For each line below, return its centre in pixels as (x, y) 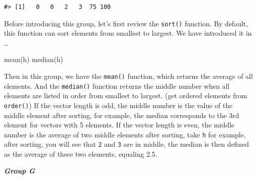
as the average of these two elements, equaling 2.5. (81, 154)
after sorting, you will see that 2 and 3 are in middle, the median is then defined (127, 144)
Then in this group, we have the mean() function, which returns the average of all (128, 76)
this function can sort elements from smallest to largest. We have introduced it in (128, 33)
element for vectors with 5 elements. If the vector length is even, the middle (119, 125)
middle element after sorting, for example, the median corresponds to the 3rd (122, 115)
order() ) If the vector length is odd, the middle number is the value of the (118, 105)
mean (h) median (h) (34, 59)
